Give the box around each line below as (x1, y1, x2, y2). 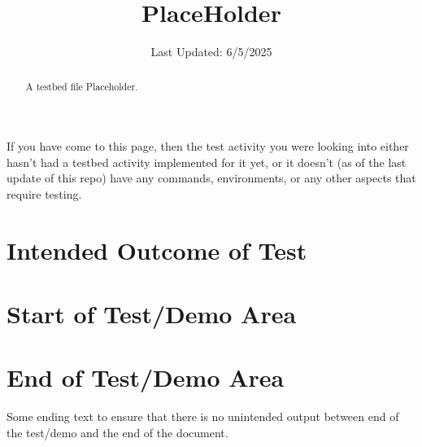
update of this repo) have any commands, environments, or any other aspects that (7, 169, 416, 186)
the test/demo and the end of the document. (7, 424, 228, 441)
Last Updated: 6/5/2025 (150, 43, 272, 60)
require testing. (7, 185, 82, 202)
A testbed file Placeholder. (25, 79, 138, 93)
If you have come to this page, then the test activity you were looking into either (7, 138, 409, 155)
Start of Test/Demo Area (7, 297, 297, 331)
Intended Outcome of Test (7, 233, 307, 266)
